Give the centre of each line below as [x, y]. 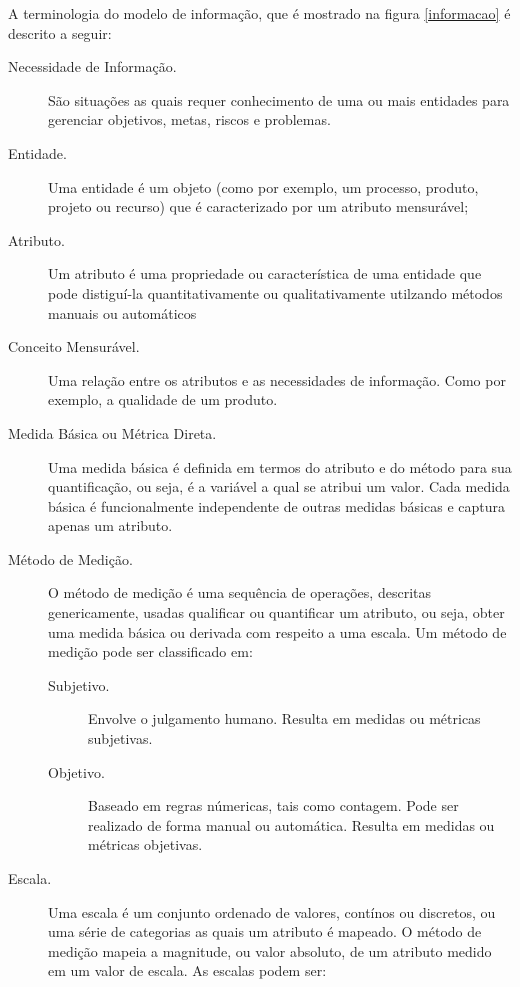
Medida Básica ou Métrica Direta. [112, 432]
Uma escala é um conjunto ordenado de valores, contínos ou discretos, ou [272, 911]
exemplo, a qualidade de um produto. [163, 399]
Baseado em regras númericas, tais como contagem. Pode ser [273, 805]
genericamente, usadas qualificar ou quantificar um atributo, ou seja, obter [276, 612]
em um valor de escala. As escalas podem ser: [187, 970]
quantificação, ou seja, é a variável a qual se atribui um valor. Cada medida [279, 486]
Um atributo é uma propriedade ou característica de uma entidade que [265, 273]
